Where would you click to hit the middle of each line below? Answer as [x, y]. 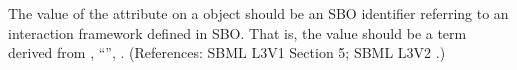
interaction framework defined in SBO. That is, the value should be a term [237, 32]
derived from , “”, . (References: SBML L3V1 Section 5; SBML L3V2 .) [227, 52]
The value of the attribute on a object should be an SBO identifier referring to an [258, 13]
